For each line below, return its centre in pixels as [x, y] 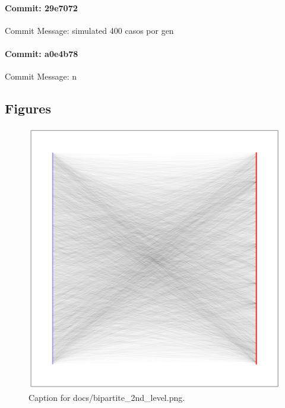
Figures [28, 108]
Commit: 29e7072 [41, 7]
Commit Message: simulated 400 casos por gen [89, 30]
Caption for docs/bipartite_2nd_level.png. [107, 397]
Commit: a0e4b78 [42, 53]
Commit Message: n [41, 76]
